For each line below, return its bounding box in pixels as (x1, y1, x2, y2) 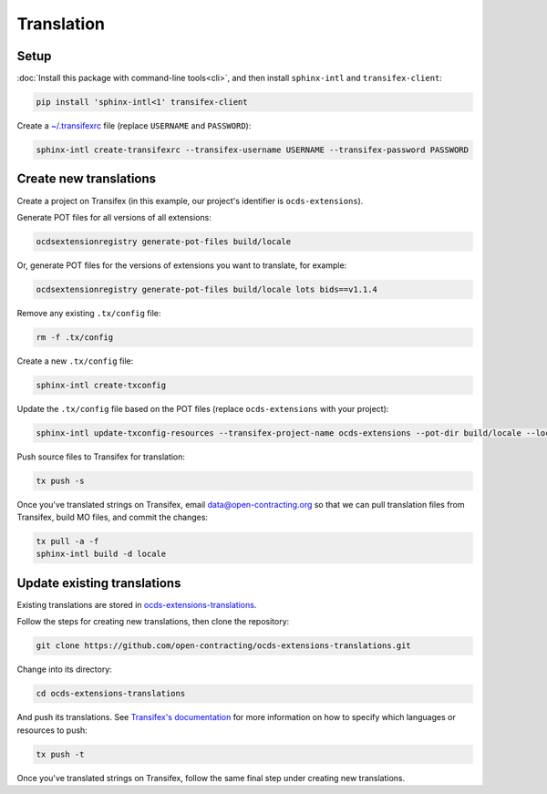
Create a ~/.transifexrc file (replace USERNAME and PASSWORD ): (16, 120, 252, 131)
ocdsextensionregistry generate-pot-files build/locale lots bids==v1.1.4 (36, 284, 378, 294)
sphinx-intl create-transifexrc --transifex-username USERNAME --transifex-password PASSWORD (36, 145, 470, 155)
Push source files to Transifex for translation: (16, 451, 186, 462)
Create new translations (16, 171, 157, 187)
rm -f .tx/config (36, 332, 114, 342)
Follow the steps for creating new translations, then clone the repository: (16, 616, 290, 627)
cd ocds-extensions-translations (36, 688, 186, 699)
